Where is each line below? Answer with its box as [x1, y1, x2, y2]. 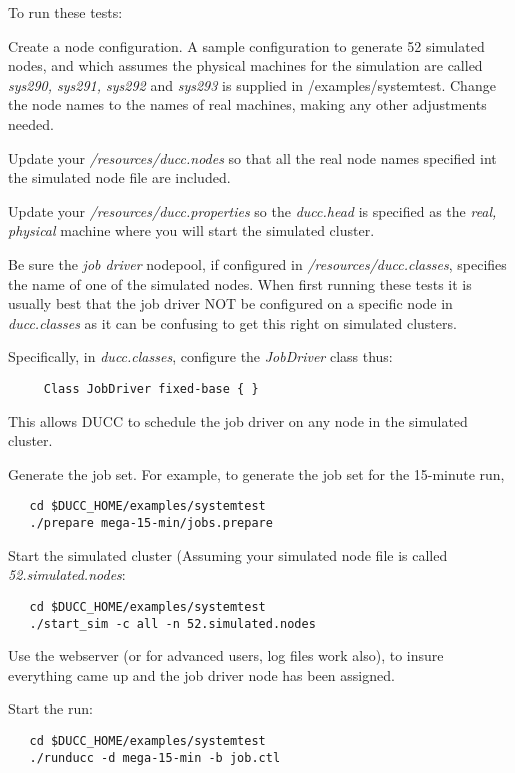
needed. [8, 113, 54, 134]
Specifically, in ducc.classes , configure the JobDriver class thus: [8, 346, 393, 367]
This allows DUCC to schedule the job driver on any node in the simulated [8, 410, 468, 431]
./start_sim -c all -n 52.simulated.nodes [29, 616, 316, 631]
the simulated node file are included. [8, 167, 231, 188]
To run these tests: [8, 2, 123, 22]
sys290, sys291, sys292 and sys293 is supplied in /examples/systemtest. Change [8, 74, 496, 95]
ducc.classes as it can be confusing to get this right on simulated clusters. [8, 312, 457, 333]
